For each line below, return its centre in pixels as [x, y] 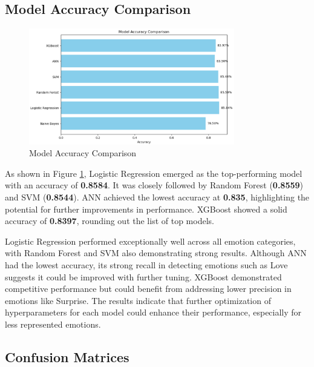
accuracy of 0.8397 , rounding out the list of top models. [110, 221]
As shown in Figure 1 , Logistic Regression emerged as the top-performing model [154, 173]
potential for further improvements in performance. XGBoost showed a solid [146, 209]
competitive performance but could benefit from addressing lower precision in [148, 289]
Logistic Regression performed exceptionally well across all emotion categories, [150, 241]
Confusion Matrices [67, 356]
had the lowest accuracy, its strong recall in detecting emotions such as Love [146, 265]
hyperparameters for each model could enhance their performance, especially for [153, 312]
